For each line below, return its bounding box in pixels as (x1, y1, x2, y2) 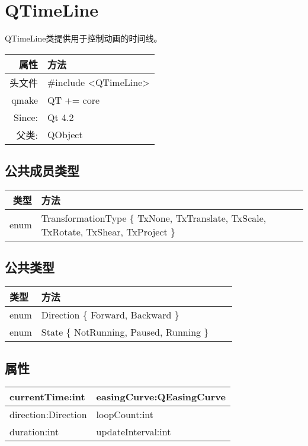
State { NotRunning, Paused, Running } (41, 325, 209, 339)
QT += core (47, 93, 100, 107)
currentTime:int (9, 390, 85, 404)
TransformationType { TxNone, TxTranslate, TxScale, (41, 211, 267, 225)
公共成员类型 (5, 161, 79, 180)
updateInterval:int (96, 425, 171, 439)
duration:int (9, 425, 59, 439)
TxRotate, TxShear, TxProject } (41, 224, 176, 238)
